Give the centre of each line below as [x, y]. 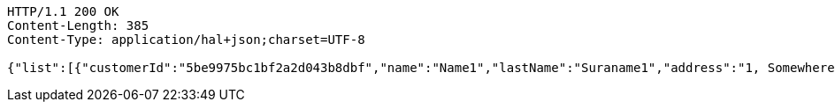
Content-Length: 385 [78, 25]
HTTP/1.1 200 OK [63, 11]
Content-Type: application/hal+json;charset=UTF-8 [186, 40]
